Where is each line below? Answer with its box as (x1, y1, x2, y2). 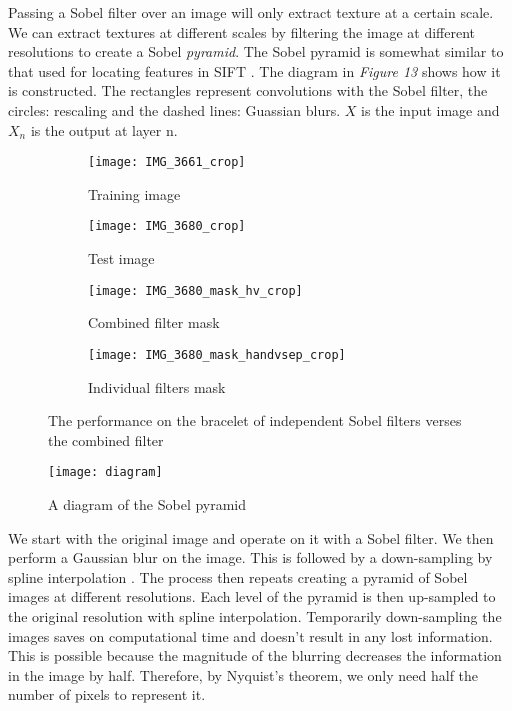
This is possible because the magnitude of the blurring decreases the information (8, 645, 502, 666)
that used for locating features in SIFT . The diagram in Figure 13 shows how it (8, 60, 501, 81)
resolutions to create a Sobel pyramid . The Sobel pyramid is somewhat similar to (8, 41, 504, 62)
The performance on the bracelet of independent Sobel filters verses (48, 410, 462, 431)
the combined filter (48, 429, 164, 450)
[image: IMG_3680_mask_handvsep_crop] (88, 347, 346, 362)
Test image (88, 248, 155, 269)
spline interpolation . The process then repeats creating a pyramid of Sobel (8, 566, 468, 587)
